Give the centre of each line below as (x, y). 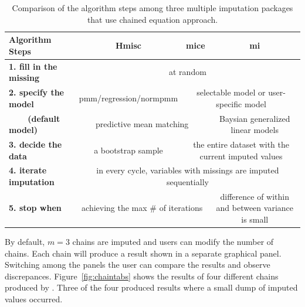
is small (255, 219)
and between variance (255, 208)
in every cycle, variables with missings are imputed (188, 170)
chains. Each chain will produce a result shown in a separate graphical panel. (143, 253)
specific (229, 103)
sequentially (187, 181)
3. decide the (35, 144)
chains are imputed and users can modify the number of (173, 242)
